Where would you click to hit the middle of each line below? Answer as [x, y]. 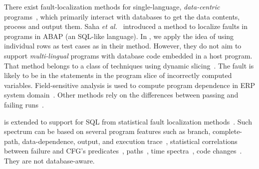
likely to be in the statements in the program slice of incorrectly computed [118, 75]
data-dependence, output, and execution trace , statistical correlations [130, 141]
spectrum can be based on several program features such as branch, [107, 131]
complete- [227, 131]
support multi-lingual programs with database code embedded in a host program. [128, 55]
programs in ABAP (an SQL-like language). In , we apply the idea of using [119, 36]
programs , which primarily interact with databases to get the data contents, [122, 16]
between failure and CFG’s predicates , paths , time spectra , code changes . [123, 151]
